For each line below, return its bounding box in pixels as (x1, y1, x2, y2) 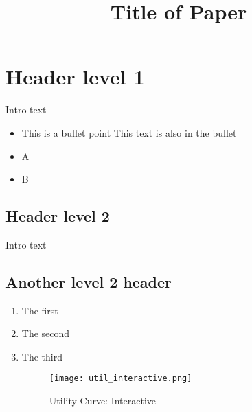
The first (21, 303, 58, 317)
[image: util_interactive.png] (49, 374, 192, 384)
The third (21, 349, 62, 363)
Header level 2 (5, 205, 110, 227)
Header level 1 (5, 62, 145, 91)
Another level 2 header (5, 271, 172, 292)
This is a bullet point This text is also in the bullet (21, 125, 237, 139)
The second (21, 326, 70, 341)
